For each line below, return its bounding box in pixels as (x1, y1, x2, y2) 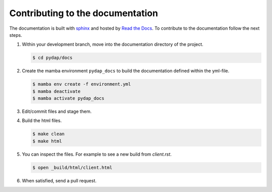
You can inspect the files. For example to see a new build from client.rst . (22, 151, 172, 157)
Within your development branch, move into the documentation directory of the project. (22, 41, 203, 47)
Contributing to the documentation (9, 8, 158, 19)
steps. (9, 32, 22, 38)
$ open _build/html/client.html (32, 164, 113, 170)
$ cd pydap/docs (32, 55, 73, 60)
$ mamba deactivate (32, 88, 81, 94)
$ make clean (32, 131, 65, 137)
